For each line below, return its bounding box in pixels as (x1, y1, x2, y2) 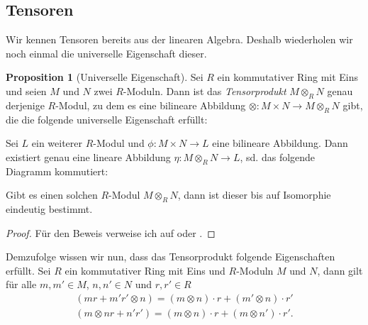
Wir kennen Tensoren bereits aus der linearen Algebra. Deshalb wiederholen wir (6, 32, 353, 47)
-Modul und (93, 136, 145, 150)
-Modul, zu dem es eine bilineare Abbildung (55, 97, 246, 112)
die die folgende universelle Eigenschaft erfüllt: (6, 111, 208, 126)
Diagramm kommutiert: (6, 163, 108, 178)
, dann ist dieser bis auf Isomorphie (177, 187, 331, 202)
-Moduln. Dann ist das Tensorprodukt (123, 83, 286, 98)
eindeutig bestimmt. (6, 201, 93, 216)
